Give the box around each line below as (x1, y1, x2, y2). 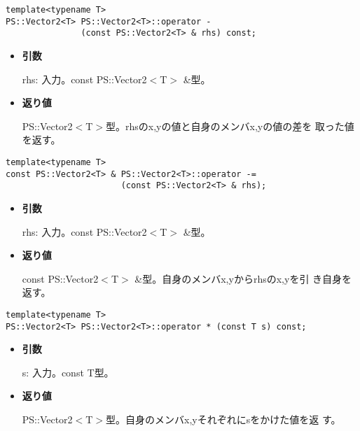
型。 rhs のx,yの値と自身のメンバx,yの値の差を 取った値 (106, 118, 354, 133)
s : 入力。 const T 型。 (22, 365, 114, 379)
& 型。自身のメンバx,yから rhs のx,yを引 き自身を (134, 271, 352, 285)
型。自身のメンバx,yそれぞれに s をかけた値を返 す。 (106, 411, 341, 426)
